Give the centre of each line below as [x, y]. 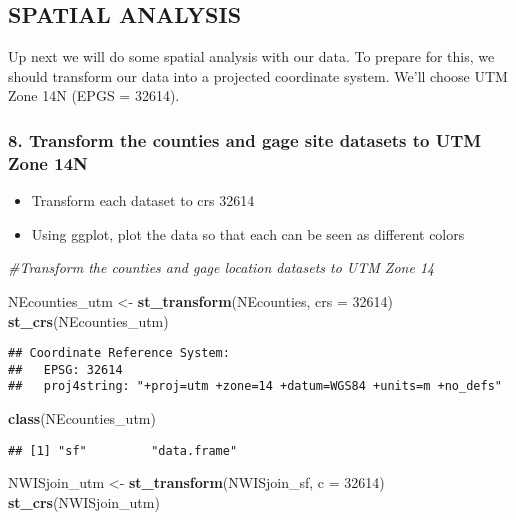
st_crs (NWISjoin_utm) [84, 501]
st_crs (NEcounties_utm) [88, 320]
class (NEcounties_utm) [82, 418]
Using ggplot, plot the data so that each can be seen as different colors [248, 233]
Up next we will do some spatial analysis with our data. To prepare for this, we [251, 56]
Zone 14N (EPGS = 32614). [94, 95]
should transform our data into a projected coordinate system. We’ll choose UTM [258, 75]
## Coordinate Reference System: [119, 353]
